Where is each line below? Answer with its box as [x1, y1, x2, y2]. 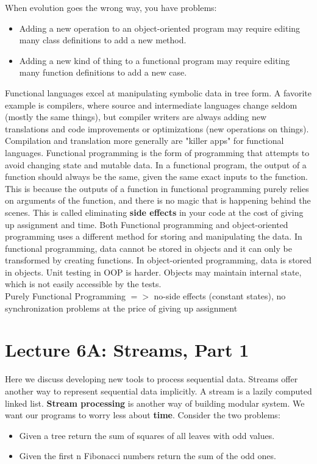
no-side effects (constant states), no [154, 290, 286, 302]
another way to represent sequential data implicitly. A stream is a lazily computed [5, 384, 312, 397]
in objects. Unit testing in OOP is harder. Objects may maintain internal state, [5, 265, 302, 278]
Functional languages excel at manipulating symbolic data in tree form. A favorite [5, 86, 312, 99]
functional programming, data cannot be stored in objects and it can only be [5, 241, 292, 254]
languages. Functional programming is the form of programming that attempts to [5, 146, 310, 159]
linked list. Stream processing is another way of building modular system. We [5, 396, 305, 409]
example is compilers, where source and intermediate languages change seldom [5, 98, 297, 111]
